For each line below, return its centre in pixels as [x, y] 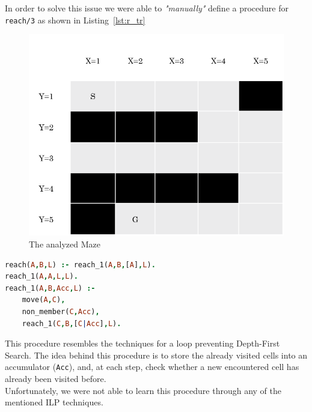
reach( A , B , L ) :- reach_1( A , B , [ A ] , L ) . [80, 265]
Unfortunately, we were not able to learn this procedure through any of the [143, 390]
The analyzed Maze [65, 244]
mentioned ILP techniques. [54, 402]
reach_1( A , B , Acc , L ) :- [50, 288]
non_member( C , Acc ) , [61, 312]
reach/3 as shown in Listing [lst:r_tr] [75, 20]
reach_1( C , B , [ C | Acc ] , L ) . [72, 323]
